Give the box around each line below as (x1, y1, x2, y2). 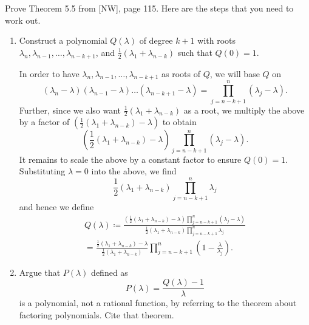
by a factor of (19, 115, 70, 128)
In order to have (19, 67, 80, 80)
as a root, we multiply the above (183, 103, 305, 116)
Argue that (19, 265, 61, 278)
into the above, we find (91, 165, 177, 177)
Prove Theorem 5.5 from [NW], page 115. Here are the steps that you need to (5, 2, 294, 14)
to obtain (162, 115, 197, 128)
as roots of (161, 67, 201, 80)
